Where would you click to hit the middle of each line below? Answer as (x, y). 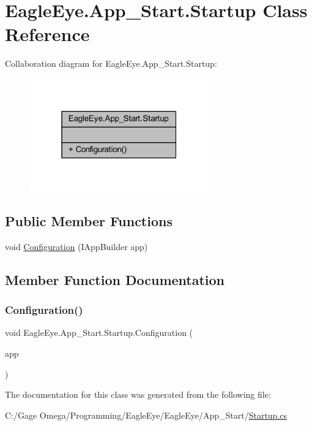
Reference (47, 34)
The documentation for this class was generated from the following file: (138, 394)
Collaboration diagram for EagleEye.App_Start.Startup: (111, 63)
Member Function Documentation (115, 279)
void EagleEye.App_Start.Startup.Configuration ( (99, 333)
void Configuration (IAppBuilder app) (76, 246)
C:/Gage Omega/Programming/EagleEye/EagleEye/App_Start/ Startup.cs (146, 415)
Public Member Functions (89, 220)
